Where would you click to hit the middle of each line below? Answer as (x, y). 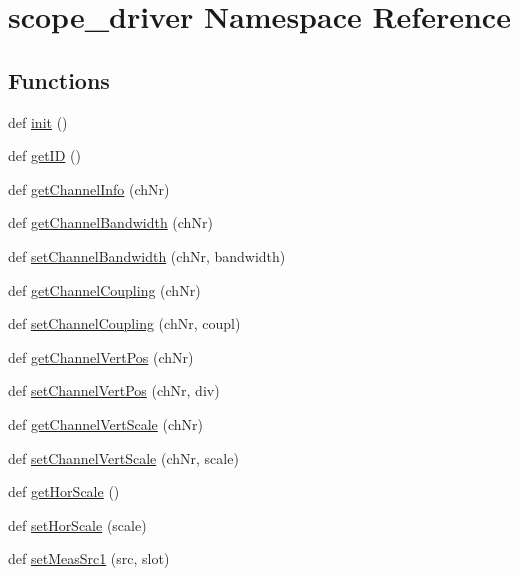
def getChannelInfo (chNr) (89, 188)
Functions (59, 79)
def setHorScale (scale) (77, 524)
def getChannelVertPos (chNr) (101, 356)
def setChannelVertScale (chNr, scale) (123, 457)
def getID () (44, 155)
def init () (38, 121)
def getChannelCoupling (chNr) (104, 289)
